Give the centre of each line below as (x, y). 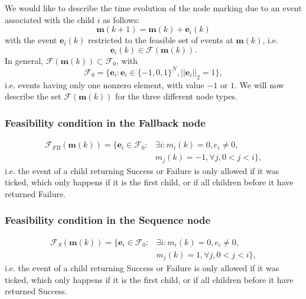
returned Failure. (35, 193)
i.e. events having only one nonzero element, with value (105, 84)
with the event (31, 40)
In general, (24, 60)
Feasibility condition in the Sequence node (108, 220)
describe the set (33, 96)
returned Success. (36, 291)
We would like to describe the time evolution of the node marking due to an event (153, 8)
